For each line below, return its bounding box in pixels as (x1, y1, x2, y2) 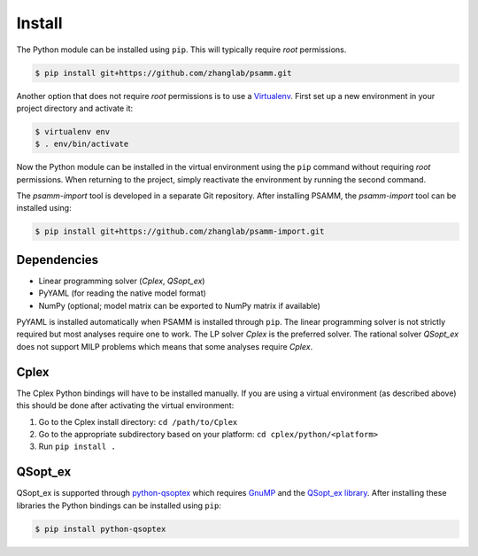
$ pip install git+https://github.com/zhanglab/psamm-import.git (35, 227, 325, 236)
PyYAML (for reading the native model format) (38, 288, 207, 298)
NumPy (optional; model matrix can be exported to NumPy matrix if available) (38, 300, 320, 311)
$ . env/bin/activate (35, 139, 129, 150)
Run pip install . (38, 441, 117, 452)
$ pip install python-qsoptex (35, 523, 166, 534)
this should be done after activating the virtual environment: (16, 400, 235, 411)
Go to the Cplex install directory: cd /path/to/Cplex (38, 416, 238, 427)
